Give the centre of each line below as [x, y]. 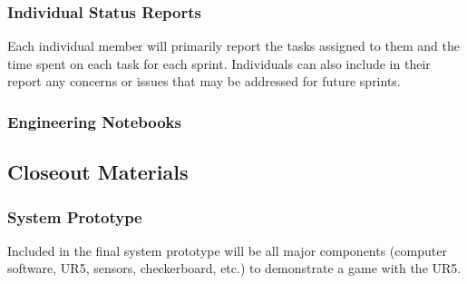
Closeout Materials [98, 172]
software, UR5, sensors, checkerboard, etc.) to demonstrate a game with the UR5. [234, 268]
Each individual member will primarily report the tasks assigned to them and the [233, 46]
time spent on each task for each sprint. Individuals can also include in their [219, 63]
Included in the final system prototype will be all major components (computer [227, 250]
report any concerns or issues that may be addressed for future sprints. [204, 81]
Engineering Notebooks [94, 121]
